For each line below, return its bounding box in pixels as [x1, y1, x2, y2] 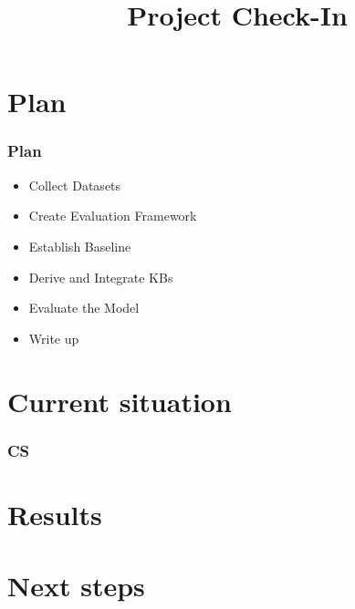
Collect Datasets [28, 175, 121, 194]
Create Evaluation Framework [28, 206, 197, 225]
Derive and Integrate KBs [28, 267, 173, 286]
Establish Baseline [28, 236, 131, 255]
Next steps [7, 567, 145, 604]
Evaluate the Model [28, 298, 140, 317]
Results [7, 495, 102, 532]
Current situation [7, 382, 232, 419]
